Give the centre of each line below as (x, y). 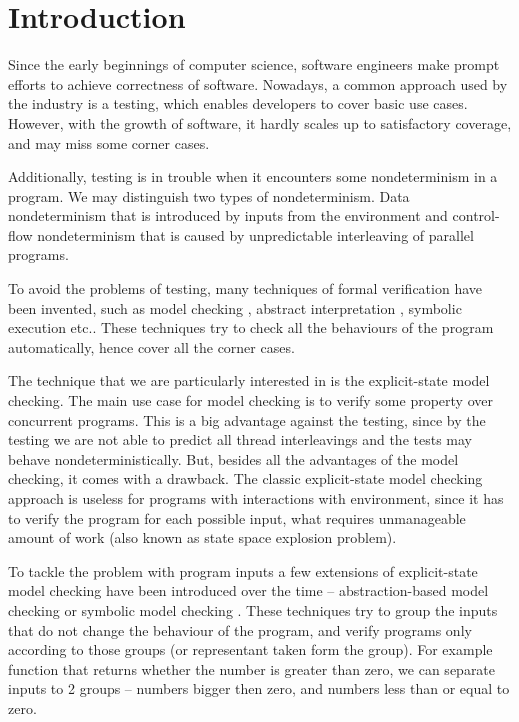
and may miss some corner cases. (109, 142)
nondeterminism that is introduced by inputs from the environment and (228, 215)
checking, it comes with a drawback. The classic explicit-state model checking (245, 478)
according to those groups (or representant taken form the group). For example (250, 649)
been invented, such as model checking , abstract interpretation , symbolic (235, 307)
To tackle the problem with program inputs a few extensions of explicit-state (243, 570)
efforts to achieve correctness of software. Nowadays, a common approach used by (258, 83)
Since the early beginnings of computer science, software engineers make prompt (254, 64)
